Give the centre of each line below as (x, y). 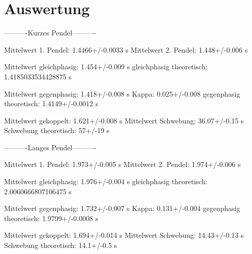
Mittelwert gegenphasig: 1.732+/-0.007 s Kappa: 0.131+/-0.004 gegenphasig (122, 208)
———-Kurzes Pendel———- (50, 33)
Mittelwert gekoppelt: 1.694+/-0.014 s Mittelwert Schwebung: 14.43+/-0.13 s (124, 235)
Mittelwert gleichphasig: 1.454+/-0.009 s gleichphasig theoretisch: (106, 67)
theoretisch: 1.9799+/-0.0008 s (51, 218)
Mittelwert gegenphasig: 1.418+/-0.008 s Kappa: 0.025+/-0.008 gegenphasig (122, 93)
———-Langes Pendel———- (50, 147)
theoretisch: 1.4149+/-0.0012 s (51, 103)
